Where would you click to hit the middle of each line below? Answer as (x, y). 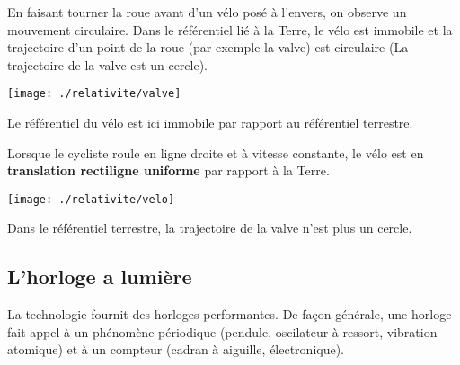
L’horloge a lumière (100, 276)
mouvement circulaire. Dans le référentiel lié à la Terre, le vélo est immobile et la (230, 29)
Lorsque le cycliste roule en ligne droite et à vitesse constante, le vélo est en (216, 152)
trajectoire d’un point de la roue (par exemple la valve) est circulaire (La (208, 47)
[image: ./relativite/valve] (94, 94)
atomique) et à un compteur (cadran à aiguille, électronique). (176, 349)
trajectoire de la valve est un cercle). (107, 64)
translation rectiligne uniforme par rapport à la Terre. (168, 170)
